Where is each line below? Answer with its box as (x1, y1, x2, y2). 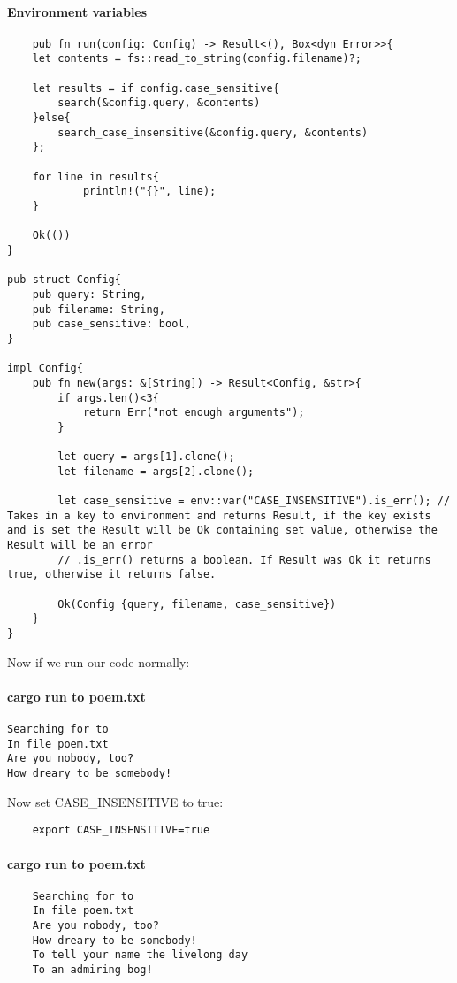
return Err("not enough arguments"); (82, 406, 305, 419)
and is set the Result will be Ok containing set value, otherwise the (7, 524, 438, 537)
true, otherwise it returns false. (7, 568, 217, 581)
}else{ (32, 111, 71, 125)
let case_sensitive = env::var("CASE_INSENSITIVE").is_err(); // (57, 495, 451, 508)
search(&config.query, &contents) (57, 96, 261, 110)
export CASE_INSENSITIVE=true (32, 824, 210, 837)
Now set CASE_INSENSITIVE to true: (7, 792, 224, 810)
